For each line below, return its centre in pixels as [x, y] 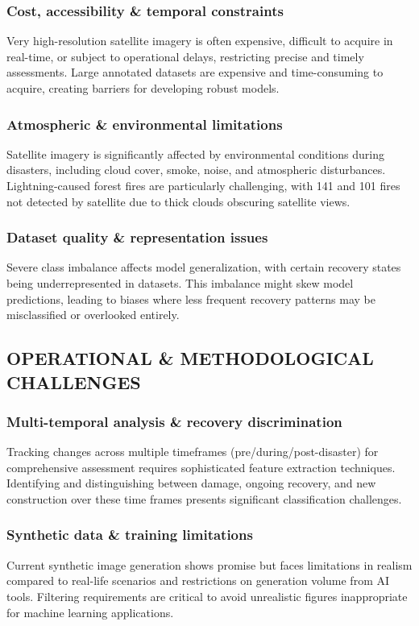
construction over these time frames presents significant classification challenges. [204, 498]
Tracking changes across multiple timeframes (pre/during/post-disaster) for [193, 452]
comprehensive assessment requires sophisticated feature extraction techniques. [201, 467]
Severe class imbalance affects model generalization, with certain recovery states [204, 267]
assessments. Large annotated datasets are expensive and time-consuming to [195, 72]
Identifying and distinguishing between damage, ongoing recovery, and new [191, 483]
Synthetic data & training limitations [130, 535]
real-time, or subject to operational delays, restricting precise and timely [185, 56]
